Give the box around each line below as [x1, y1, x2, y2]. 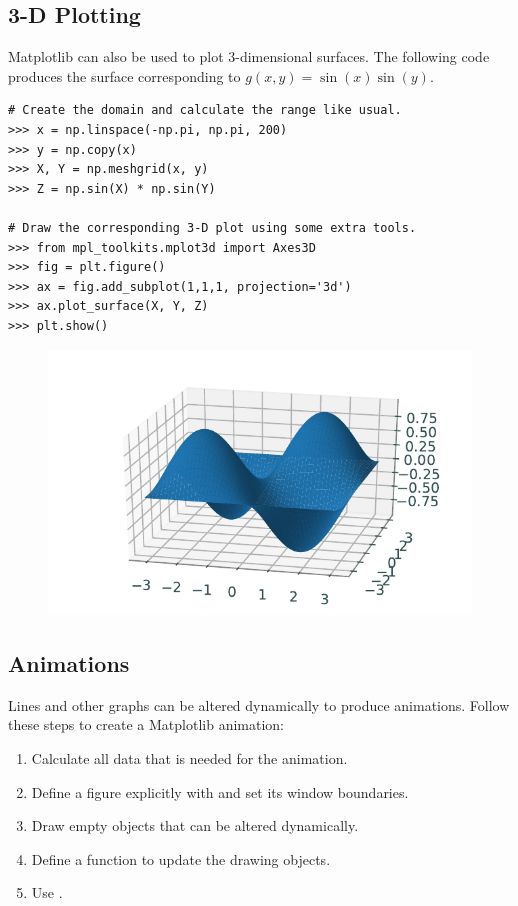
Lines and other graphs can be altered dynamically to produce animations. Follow [8, 694, 510, 715]
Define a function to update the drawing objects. [31, 848, 331, 869]
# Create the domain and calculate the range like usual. [8, 103, 402, 118]
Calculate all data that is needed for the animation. [31, 748, 348, 768]
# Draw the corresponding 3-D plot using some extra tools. [8, 220, 417, 235]
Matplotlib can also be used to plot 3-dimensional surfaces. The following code [8, 46, 490, 67]
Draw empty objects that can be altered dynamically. [31, 815, 359, 836]
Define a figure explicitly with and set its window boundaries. [31, 781, 409, 802]
